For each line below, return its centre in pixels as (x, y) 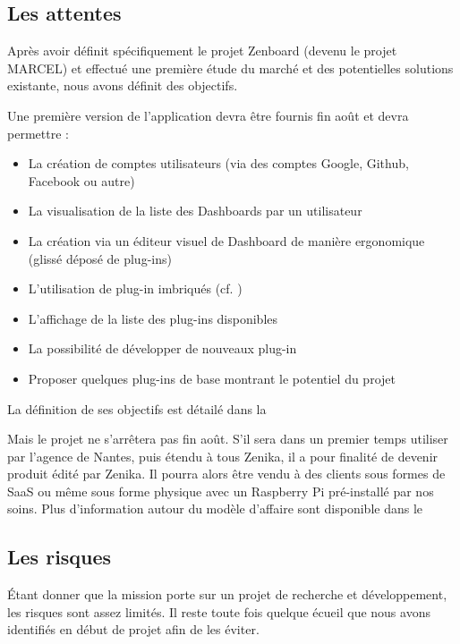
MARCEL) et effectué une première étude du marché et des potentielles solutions (230, 68)
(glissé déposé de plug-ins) (100, 258)
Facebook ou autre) (81, 180)
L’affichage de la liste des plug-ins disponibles (153, 318)
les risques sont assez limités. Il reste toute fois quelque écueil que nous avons (219, 611)
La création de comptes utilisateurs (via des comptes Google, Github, (218, 163)
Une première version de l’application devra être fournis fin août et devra (208, 115)
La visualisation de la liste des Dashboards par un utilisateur (195, 211)
